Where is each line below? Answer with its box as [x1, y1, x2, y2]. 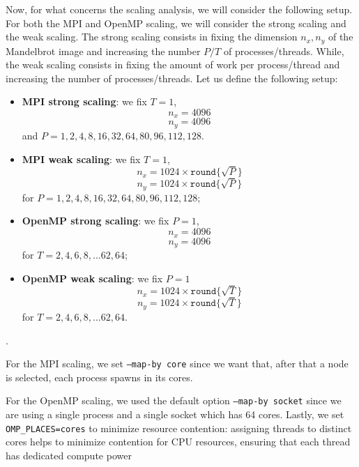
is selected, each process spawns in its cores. [6, 369, 193, 384]
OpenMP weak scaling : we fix [22, 270, 163, 285]
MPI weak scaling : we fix [22, 151, 141, 166]
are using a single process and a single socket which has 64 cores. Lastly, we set [6, 407, 344, 422]
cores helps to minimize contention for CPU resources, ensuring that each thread [6, 434, 351, 449]
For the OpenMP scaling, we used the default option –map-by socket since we [6, 393, 342, 408]
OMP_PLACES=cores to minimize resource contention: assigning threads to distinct [6, 420, 352, 435]
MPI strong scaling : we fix [22, 94, 147, 109]
